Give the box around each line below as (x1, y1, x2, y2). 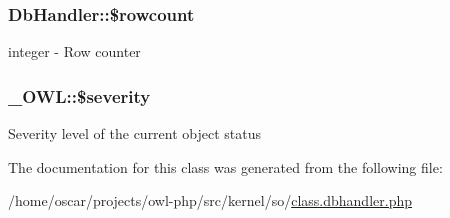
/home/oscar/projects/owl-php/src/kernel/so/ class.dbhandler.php (8, 190, 412, 211)
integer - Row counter (8, 41, 141, 62)
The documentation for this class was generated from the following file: (8, 156, 443, 177)
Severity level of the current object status (8, 123, 262, 144)
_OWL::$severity (8, 83, 151, 108)
